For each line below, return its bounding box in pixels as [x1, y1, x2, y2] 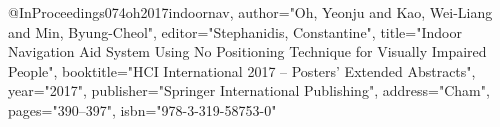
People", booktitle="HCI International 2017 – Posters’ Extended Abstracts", [8, 60, 476, 81]
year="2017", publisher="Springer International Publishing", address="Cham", [8, 80, 490, 101]
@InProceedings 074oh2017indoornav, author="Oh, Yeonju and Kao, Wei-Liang [8, 2, 493, 22]
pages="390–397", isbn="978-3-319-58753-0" [8, 99, 277, 120]
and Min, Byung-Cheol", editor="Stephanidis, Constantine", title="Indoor [8, 21, 462, 42]
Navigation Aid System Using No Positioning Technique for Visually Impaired [8, 41, 487, 62]
